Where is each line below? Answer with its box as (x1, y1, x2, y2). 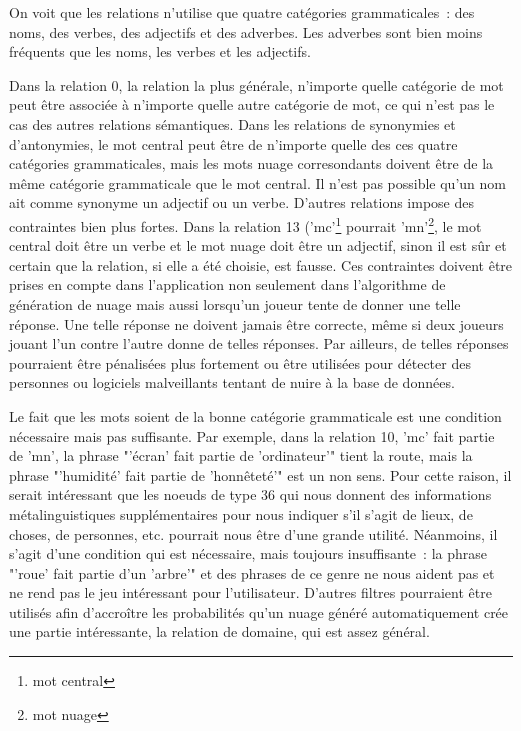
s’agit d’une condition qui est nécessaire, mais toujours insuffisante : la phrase (9, 543, 487, 564)
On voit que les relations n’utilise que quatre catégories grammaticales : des (9, 2, 475, 22)
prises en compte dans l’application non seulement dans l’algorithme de (9, 274, 446, 295)
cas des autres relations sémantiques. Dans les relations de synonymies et (9, 113, 456, 134)
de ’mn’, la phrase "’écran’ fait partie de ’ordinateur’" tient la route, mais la (9, 445, 473, 466)
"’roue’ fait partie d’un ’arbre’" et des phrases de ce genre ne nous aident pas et (9, 562, 495, 583)
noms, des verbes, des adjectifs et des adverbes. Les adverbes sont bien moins (9, 21, 483, 42)
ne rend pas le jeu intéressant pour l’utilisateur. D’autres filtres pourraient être (9, 582, 492, 603)
